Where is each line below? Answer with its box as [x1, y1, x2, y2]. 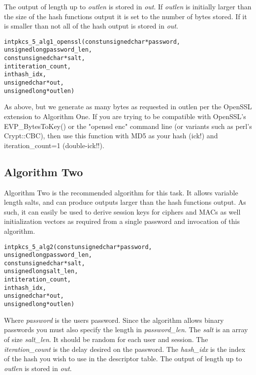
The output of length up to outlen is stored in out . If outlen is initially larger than [4, 1, 252, 11]
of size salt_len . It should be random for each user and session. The [4, 334, 208, 344]
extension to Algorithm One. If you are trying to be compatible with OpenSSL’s [4, 111, 246, 121]
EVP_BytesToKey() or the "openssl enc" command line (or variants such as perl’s [4, 121, 252, 131]
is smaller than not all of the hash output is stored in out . [4, 21, 178, 31]
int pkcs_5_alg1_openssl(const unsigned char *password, [4, 38, 180, 45]
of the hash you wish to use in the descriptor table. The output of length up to [4, 353, 242, 364]
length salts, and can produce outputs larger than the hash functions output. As [4, 197, 246, 207]
